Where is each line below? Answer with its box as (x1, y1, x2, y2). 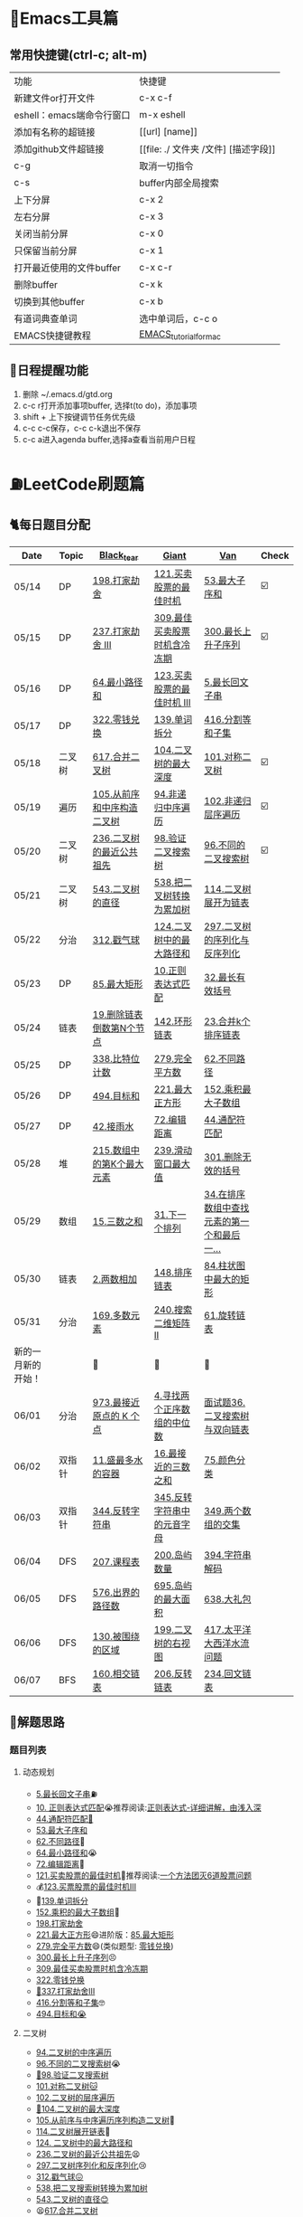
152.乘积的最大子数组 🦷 (35, 1906, 120, 1918)
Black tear (98, 548, 139, 563)
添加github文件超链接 (14, 143, 105, 155)
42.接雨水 (92, 1121, 134, 1132)
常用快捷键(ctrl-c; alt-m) (9, 47, 148, 62)
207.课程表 (92, 1556, 140, 1568)
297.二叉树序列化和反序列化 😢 (35, 2159, 147, 2171)
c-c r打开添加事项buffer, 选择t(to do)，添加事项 (22, 400, 197, 411)
